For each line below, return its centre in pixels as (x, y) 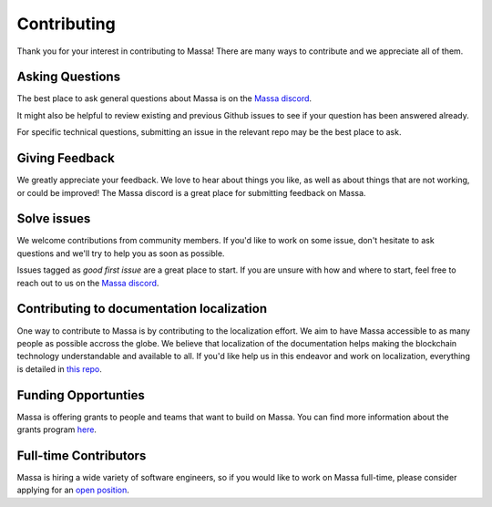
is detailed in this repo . (59, 368)
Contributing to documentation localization (142, 309)
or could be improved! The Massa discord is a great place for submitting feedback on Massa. (191, 192)
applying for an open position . (73, 490)
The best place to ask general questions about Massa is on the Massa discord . (164, 98)
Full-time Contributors (82, 455)
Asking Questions (69, 77)
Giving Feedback (66, 158)
